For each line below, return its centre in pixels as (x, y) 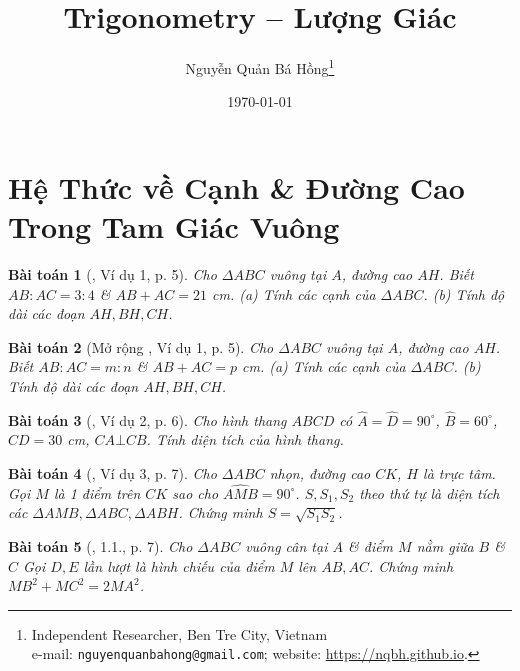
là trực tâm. (459, 473)
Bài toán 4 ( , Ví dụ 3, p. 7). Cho (112, 473)
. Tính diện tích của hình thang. (245, 439)
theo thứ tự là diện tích (429, 492)
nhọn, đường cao (320, 473)
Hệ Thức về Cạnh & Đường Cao (236, 186)
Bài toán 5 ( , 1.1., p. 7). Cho (100, 546)
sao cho (195, 492)
